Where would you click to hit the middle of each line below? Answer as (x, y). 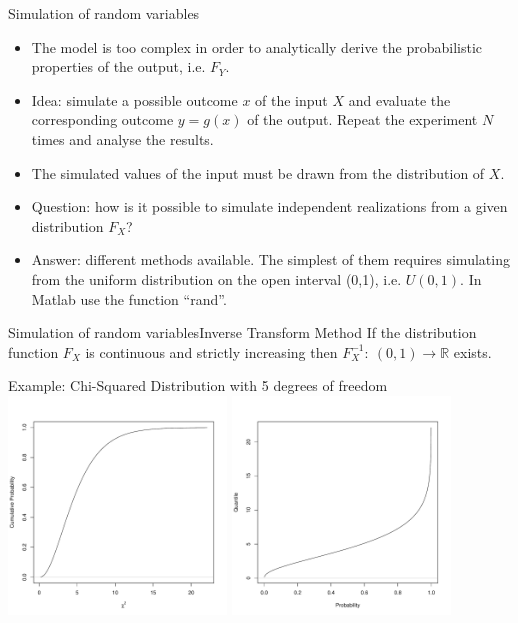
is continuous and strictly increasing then (211, 351)
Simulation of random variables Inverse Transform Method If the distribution (242, 332)
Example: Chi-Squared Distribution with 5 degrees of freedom (198, 385)
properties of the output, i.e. (118, 66)
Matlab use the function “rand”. (129, 298)
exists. (472, 351)
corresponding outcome (102, 119)
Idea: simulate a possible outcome (134, 99)
